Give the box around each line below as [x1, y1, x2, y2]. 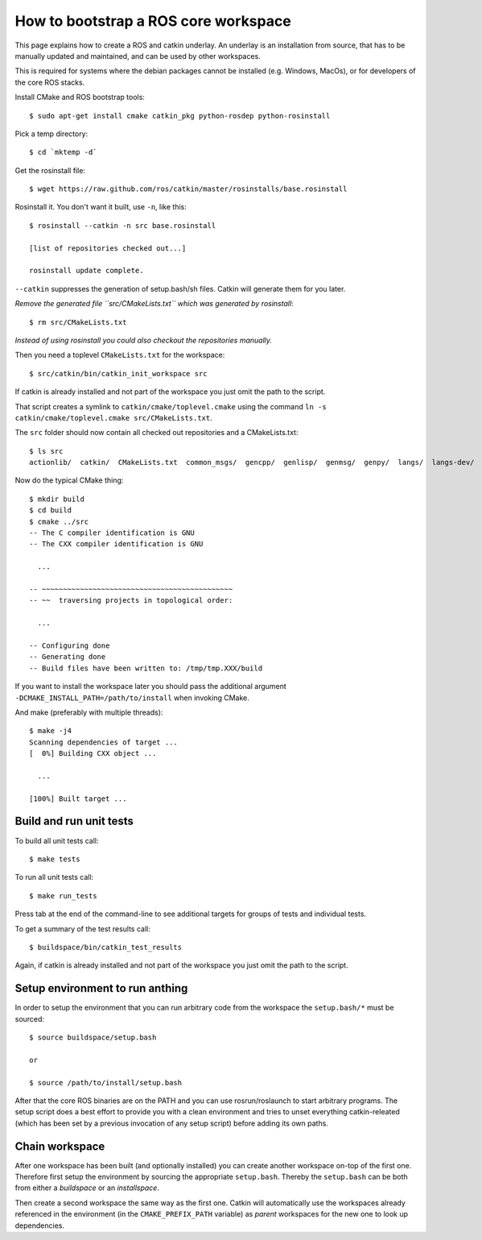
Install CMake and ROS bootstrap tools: [14, 93, 145, 102]
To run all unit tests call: [14, 873, 94, 882]
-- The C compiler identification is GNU [29, 529, 195, 537]
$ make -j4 [29, 726, 72, 736]
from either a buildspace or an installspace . [14, 1183, 160, 1192]
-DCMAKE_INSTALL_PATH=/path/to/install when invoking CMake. [14, 693, 249, 703]
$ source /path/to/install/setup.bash [29, 1078, 183, 1087]
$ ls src [29, 446, 64, 455]
